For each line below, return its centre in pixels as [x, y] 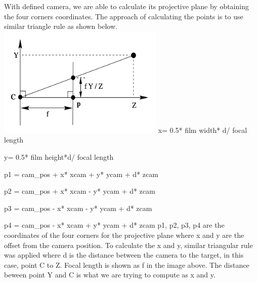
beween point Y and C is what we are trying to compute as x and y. [110, 275]
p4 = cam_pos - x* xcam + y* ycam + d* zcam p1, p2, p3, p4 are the [114, 225]
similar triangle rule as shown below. [61, 26]
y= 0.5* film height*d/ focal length [59, 156]
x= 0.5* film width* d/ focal [203, 130]
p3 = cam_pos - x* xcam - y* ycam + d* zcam [78, 208]
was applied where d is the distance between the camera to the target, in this [124, 255]
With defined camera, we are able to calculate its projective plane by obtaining [126, 6]
